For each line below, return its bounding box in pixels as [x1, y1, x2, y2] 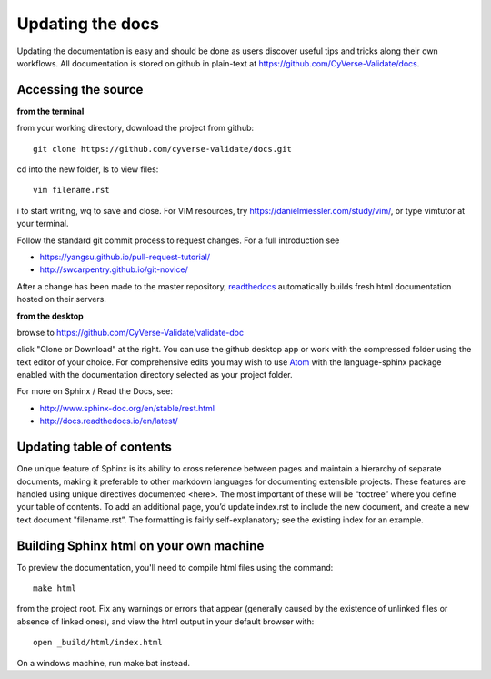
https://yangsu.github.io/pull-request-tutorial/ [39, 251, 211, 262]
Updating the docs [16, 14, 159, 34]
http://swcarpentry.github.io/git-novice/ [39, 264, 188, 275]
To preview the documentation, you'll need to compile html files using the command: [16, 562, 334, 573]
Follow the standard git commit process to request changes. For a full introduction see [16, 235, 340, 246]
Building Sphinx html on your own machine [16, 538, 265, 553]
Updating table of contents [16, 440, 173, 455]
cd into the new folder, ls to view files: [16, 164, 159, 175]
